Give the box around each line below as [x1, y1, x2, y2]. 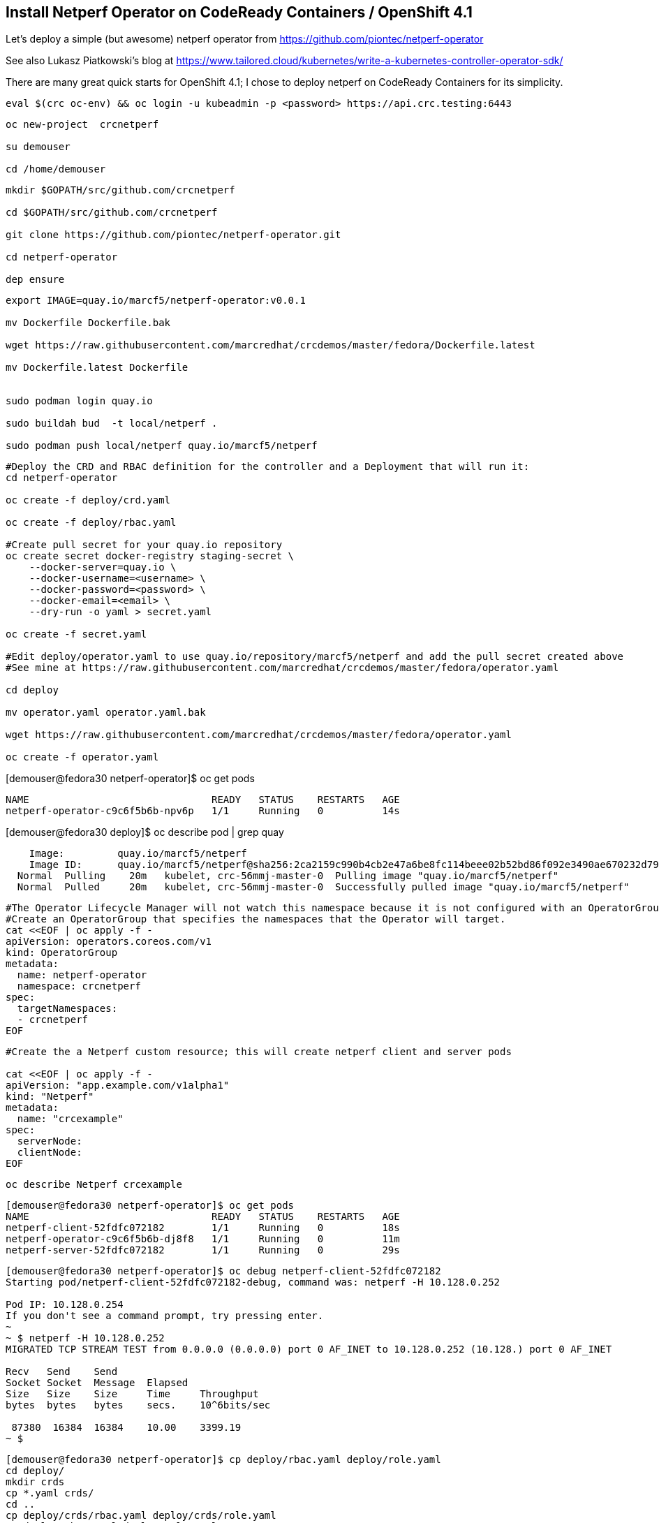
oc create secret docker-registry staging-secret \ [6, 550, 295, 562]
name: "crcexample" [17, 1113, 124, 1125]
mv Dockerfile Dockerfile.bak [6, 317, 171, 329]
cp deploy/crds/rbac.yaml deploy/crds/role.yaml [6, 1510, 276, 1522]
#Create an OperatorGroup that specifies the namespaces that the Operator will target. [6, 913, 506, 925]
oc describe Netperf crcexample [6, 1179, 182, 1191]
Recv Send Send [6, 1366, 118, 1378]
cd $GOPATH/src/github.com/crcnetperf [6, 207, 218, 219]
